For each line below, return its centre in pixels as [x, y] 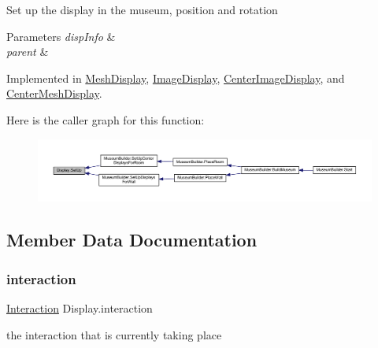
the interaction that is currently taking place [114, 334]
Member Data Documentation [132, 240]
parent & [28, 52]
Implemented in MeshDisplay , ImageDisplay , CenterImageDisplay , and [176, 78]
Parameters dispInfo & [61, 36]
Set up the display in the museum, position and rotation [142, 9]
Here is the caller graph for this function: [106, 119]
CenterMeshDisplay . [54, 93]
